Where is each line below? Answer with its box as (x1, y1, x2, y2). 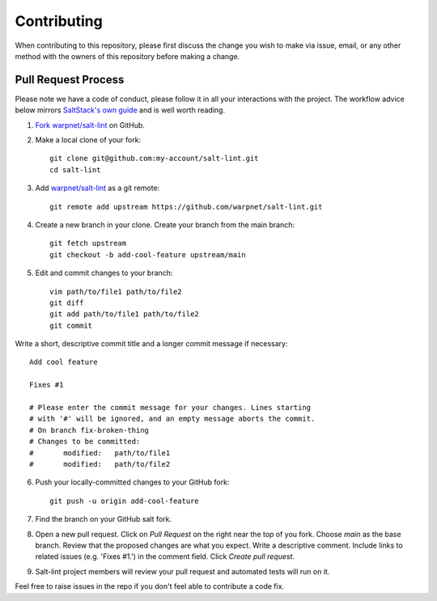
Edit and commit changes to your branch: (35, 268, 173, 278)
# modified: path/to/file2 (29, 459, 171, 468)
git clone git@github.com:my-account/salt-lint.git (49, 154, 259, 163)
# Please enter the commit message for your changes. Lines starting (29, 403, 312, 413)
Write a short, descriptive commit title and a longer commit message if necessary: (15, 339, 288, 349)
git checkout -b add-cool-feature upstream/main (49, 250, 246, 259)
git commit (49, 320, 93, 330)
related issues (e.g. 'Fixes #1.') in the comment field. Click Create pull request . (35, 552, 295, 561)
